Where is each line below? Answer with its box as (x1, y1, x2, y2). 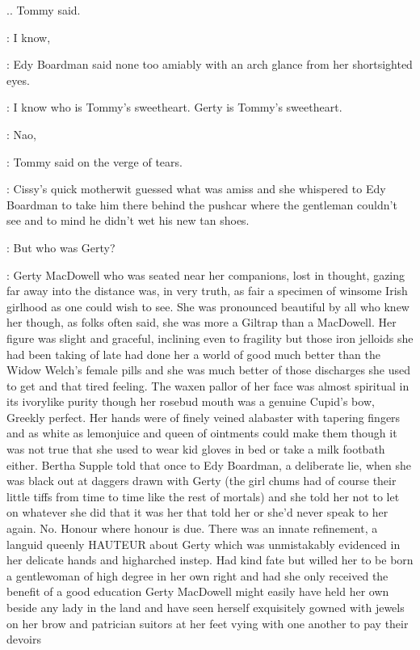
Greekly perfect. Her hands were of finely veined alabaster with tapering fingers (6, 408, 401, 425)
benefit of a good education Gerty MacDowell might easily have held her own (6, 583, 389, 600)
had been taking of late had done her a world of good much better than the (6, 345, 380, 362)
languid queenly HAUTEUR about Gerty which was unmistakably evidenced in (6, 535, 401, 552)
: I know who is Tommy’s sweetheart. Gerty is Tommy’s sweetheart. (6, 99, 342, 116)
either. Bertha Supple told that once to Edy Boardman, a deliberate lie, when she (6, 456, 411, 473)
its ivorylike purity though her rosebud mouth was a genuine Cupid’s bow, (6, 393, 375, 410)
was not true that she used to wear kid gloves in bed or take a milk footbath (6, 441, 385, 458)
